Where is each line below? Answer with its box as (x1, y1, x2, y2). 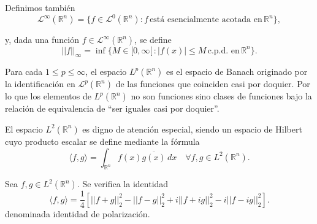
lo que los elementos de (5, 90, 91, 102)
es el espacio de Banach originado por (166, 65, 308, 78)
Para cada (5, 65, 43, 78)
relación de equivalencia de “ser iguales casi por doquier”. (5, 102, 220, 115)
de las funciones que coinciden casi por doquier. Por (115, 77, 310, 90)
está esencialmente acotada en (150, 15, 262, 25)
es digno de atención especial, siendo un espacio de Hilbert (82, 122, 302, 135)
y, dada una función (5, 33, 79, 46)
